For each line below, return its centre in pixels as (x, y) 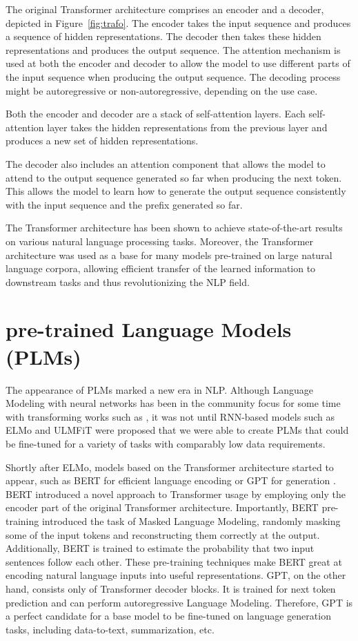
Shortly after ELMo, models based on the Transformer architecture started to (170, 467)
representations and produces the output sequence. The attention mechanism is (173, 49)
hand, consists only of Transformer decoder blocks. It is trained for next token (171, 588)
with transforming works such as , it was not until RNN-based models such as (170, 416)
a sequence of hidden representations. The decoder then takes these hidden (163, 36)
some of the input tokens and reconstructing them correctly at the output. (163, 534)
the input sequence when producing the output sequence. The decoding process (173, 76)
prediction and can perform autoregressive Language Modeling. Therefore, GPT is (179, 602)
